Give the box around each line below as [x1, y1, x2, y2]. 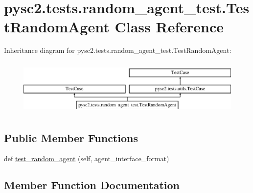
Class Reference [115, 17, 224, 37]
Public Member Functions [4, 130, 138, 145]
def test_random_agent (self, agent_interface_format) [4, 153, 169, 164]
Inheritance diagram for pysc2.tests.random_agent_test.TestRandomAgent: [4, 45, 231, 55]
